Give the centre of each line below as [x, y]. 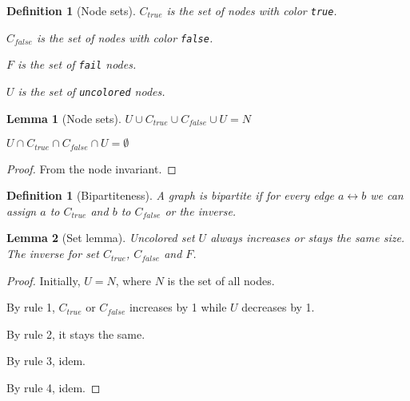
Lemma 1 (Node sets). [64, 118]
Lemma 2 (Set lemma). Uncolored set [101, 238]
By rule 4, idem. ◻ [54, 388]
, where [133, 280]
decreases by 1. [278, 307]
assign [22, 210]
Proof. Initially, [44, 280]
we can [387, 195]
